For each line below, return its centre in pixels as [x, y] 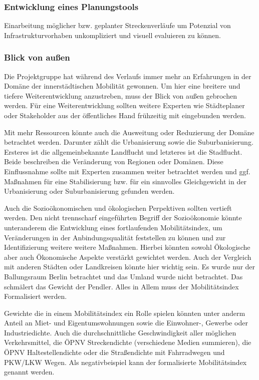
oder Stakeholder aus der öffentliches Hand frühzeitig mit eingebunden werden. [125, 115]
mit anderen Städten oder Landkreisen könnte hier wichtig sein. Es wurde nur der [130, 267]
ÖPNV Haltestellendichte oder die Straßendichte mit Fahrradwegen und [114, 352]
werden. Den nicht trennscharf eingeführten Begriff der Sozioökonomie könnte [123, 218]
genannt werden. [29, 372]
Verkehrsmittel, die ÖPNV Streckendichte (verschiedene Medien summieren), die [128, 342]
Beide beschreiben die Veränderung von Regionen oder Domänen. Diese [114, 161]
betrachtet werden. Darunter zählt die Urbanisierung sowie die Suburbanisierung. [129, 142]
